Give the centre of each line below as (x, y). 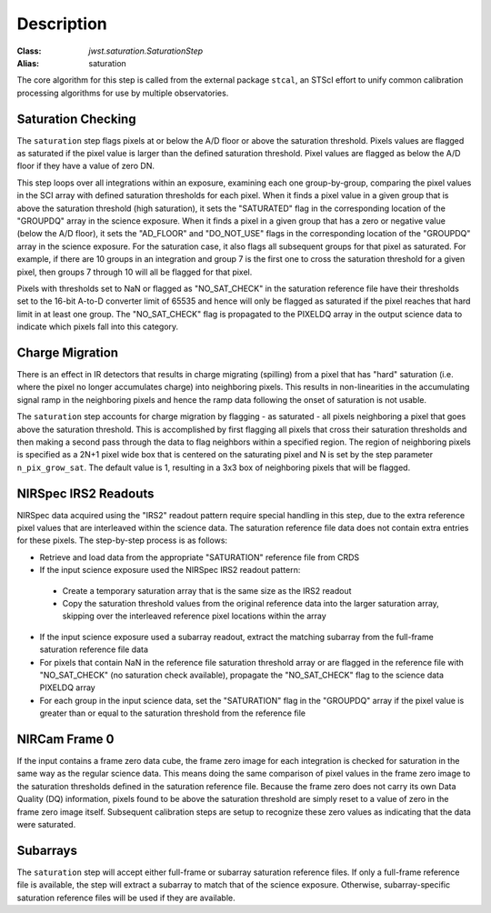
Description (62, 24)
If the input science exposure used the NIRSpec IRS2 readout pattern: (170, 570)
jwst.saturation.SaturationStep (146, 51)
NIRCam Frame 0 (65, 739)
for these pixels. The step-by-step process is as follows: (122, 540)
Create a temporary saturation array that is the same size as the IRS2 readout (207, 590)
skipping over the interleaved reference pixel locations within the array (194, 616)
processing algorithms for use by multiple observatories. (123, 93)
